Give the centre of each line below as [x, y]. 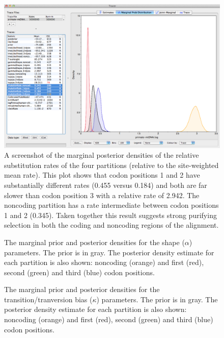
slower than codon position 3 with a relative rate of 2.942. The [102, 195]
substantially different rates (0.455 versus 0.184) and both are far [106, 185]
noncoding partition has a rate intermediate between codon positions [111, 205]
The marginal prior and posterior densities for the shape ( [94, 242]
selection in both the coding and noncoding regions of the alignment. [111, 225]
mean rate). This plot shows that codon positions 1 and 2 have [102, 175]
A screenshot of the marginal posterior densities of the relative [102, 155]
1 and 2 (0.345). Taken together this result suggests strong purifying [110, 215]
